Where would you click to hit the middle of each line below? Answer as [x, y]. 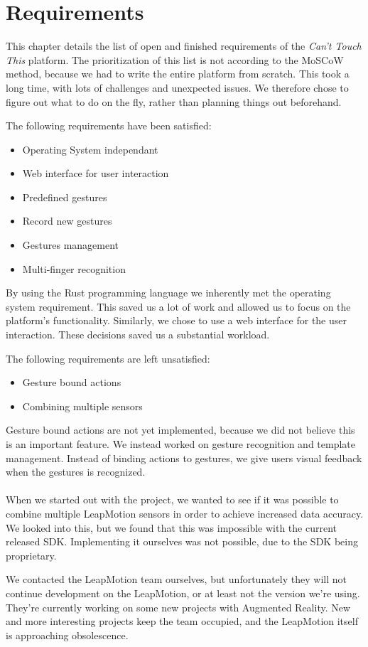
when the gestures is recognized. [76, 472]
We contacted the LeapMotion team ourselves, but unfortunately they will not [176, 579]
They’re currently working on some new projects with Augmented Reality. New [178, 607]
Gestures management [71, 245]
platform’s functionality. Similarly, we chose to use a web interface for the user [177, 320]
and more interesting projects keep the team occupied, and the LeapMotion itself [182, 621]
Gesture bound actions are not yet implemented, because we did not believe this [180, 430]
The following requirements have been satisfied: [109, 125]
